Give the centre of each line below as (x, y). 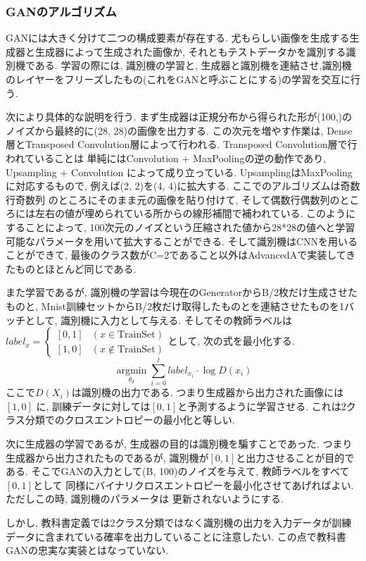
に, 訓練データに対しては (93, 406)
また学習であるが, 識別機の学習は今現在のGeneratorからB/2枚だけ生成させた (182, 292)
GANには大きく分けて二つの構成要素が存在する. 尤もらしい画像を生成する (178, 38)
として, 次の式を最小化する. (231, 341)
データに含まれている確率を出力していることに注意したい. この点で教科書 (176, 536)
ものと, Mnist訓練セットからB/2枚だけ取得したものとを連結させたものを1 (175, 306)
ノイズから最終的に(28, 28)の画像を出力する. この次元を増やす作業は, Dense (179, 130)
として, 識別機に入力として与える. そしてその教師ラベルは (159, 320)
